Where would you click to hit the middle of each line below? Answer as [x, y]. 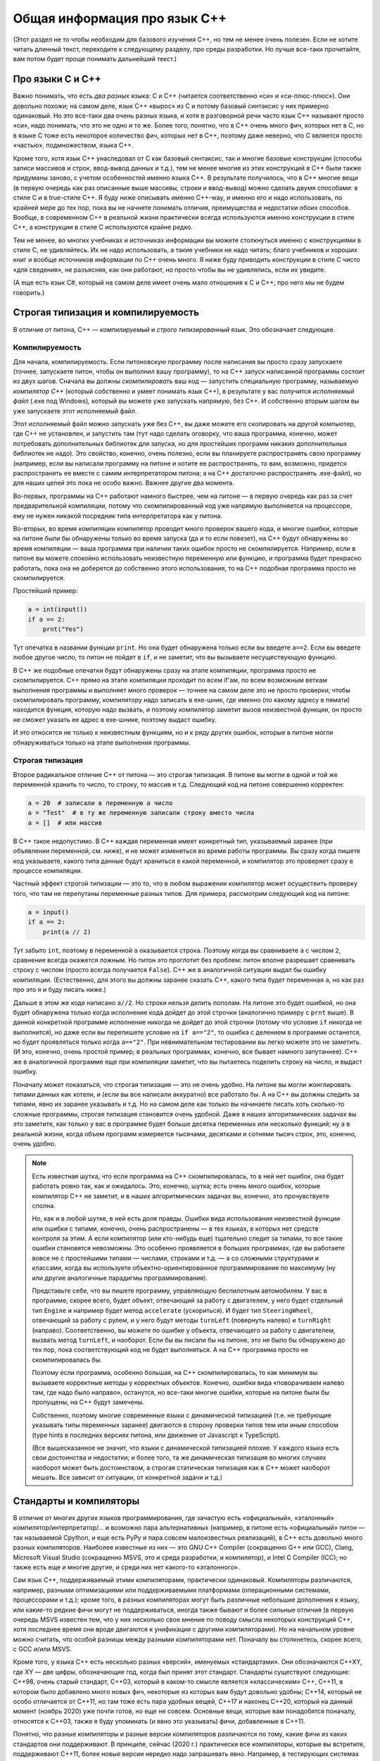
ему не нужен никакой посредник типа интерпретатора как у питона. [118, 516]
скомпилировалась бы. [67, 1359]
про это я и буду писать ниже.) [60, 990]
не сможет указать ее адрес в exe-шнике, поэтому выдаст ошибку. [115, 719]
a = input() [49, 912]
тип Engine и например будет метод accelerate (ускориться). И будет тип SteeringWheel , [172, 1310]
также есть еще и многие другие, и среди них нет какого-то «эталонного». [126, 1567]
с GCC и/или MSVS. [42, 1649]
